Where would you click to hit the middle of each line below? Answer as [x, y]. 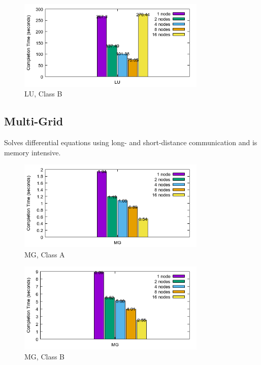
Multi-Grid [34, 121]
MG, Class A [45, 254]
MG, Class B [44, 356]
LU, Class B [43, 94]
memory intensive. [32, 152]
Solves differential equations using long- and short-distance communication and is [131, 142]
